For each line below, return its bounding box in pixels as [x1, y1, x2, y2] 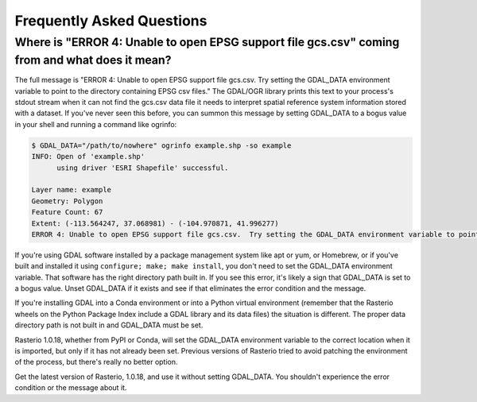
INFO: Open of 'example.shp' [31, 152, 145, 161]
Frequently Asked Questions [14, 12, 207, 29]
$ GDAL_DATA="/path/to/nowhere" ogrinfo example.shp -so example [31, 141, 292, 150]
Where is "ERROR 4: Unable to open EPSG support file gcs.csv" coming [14, 35, 400, 49]
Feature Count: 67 [31, 207, 103, 217]
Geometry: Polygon [31, 196, 103, 206]
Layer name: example [31, 185, 111, 195]
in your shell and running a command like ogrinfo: [14, 119, 177, 129]
